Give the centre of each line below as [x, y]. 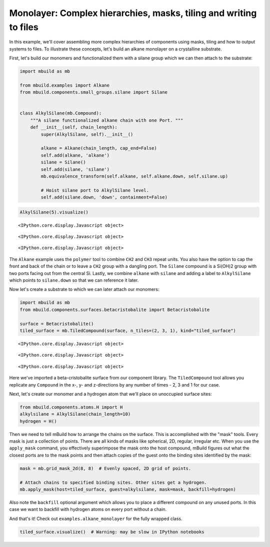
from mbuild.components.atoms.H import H [71, 407]
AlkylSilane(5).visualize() [54, 212]
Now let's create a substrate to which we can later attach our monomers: [84, 289]
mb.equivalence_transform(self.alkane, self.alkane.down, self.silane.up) [134, 176]
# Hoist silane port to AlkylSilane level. [95, 190]
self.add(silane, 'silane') [75, 169]
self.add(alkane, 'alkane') [75, 155]
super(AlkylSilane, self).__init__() [87, 134]
